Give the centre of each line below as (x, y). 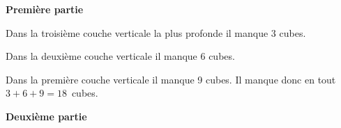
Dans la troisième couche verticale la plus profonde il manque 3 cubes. (156, 32)
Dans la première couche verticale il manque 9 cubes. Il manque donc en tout (171, 79)
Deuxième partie (46, 116)
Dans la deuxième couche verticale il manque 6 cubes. (120, 56)
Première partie (45, 9)
